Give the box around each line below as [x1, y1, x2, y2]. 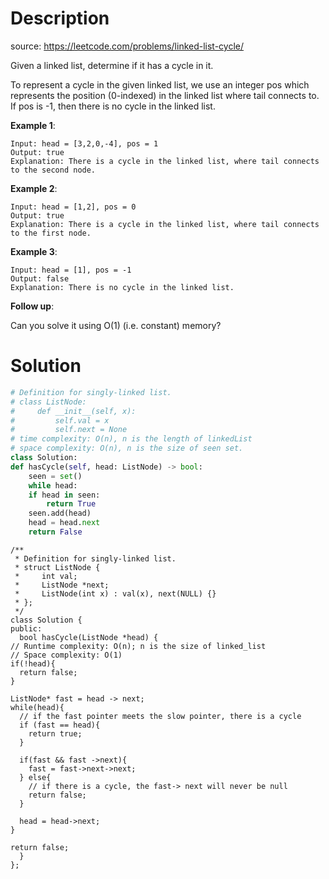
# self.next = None [10, 425, 128, 435]
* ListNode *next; [14, 580, 110, 590]
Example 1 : [10, 119, 56, 131]
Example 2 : [10, 182, 58, 194]
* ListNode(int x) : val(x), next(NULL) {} [14, 588, 217, 599]
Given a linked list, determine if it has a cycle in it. [10, 59, 214, 71]
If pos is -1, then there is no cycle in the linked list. [10, 100, 216, 112]
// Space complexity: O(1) [10, 650, 123, 660]
